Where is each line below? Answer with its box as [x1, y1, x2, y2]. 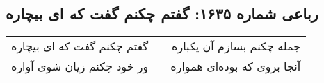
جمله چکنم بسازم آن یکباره [172, 38, 301, 55]
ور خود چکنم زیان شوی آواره [11, 58, 149, 75]
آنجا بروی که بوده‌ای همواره [170, 58, 301, 75]
